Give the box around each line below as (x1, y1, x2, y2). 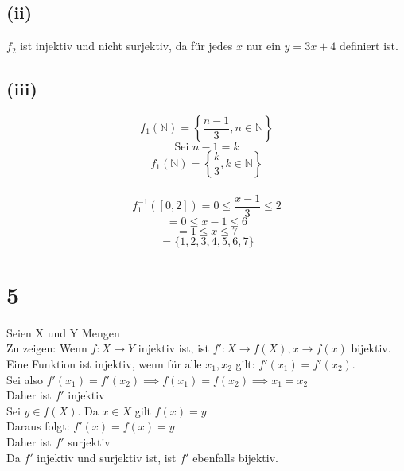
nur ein (246, 37, 281, 54)
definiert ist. (339, 37, 398, 54)
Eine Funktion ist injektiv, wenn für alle (6, 355, 202, 372)
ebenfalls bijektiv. (192, 449, 278, 465)
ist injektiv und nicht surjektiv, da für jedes (20, 37, 233, 54)
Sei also (6, 371, 43, 387)
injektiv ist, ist (138, 340, 210, 356)
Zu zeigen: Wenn (6, 340, 87, 356)
